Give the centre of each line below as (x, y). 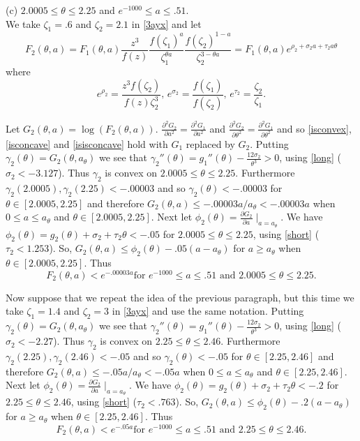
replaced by (210, 143)
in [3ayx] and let (166, 23)
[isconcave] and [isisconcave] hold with (87, 143)
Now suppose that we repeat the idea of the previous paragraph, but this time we (180, 297)
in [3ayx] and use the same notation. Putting (208, 311)
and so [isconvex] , (314, 128)
